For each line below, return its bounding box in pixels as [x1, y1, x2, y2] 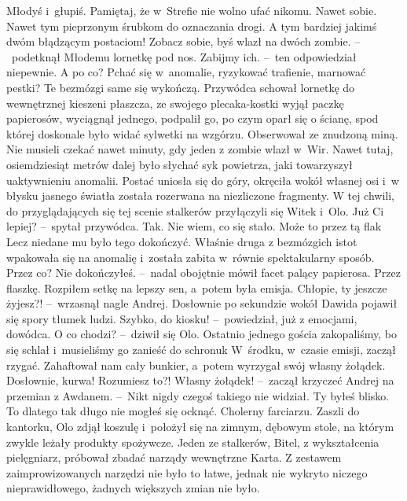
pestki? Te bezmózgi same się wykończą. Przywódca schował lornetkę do [6, 79, 355, 95]
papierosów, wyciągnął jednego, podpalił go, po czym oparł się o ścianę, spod [6, 110, 379, 127]
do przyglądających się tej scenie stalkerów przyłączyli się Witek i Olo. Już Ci [6, 202, 384, 219]
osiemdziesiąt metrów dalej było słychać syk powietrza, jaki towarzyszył [6, 156, 353, 172]
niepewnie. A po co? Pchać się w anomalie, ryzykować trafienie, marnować [6, 64, 366, 80]
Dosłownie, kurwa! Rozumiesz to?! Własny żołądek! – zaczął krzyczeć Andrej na [6, 372, 394, 389]
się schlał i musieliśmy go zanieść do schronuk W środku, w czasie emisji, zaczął [6, 341, 396, 358]
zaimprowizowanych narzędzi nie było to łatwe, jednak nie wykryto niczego [6, 464, 368, 481]
